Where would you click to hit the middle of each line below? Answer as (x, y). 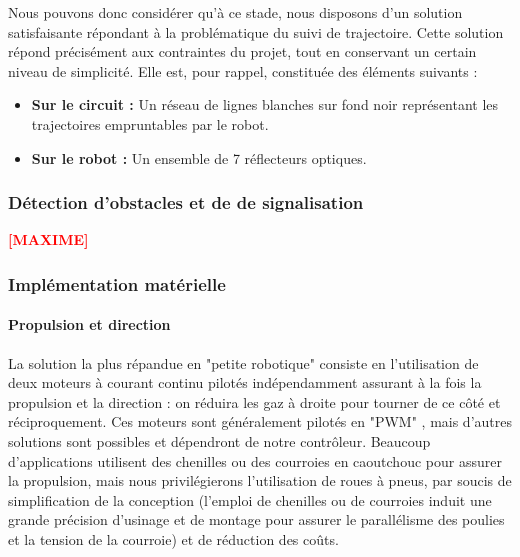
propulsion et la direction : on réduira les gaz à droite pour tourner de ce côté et (254, 401)
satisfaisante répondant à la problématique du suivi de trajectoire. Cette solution (256, 31)
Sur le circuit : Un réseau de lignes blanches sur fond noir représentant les (265, 104)
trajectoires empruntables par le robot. (150, 123)
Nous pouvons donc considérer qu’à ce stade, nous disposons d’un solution (235, 12)
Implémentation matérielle (117, 283)
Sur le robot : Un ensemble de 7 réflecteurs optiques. (199, 157)
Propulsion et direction (89, 324)
